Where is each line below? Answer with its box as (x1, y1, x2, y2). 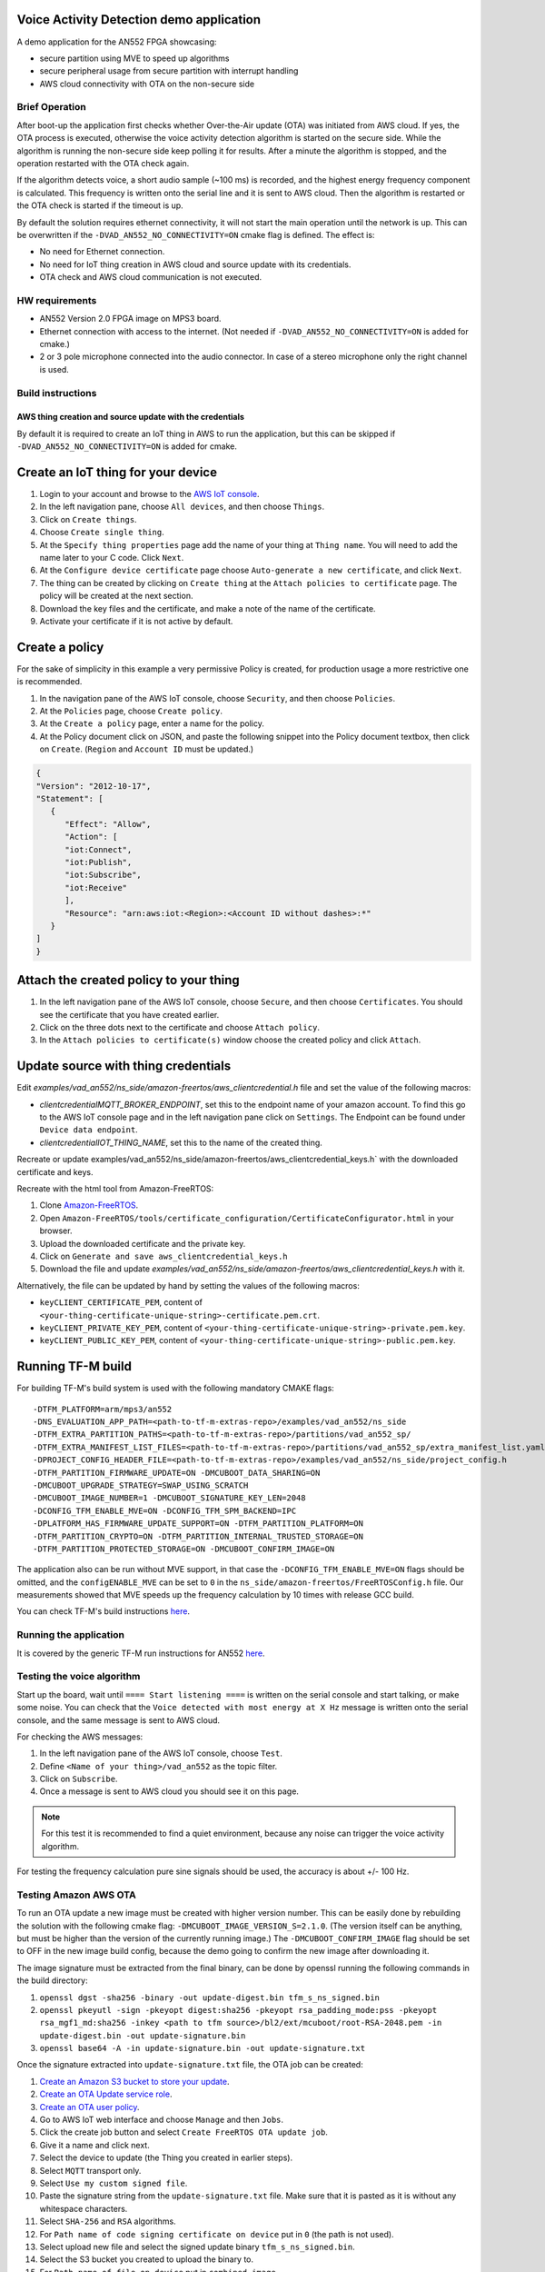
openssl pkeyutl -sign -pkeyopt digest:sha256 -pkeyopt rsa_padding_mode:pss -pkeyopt (39, 2005, 438, 2015)
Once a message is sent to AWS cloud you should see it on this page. (39, 1786, 300, 1797)
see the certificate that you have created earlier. (39, 1009, 220, 1020)
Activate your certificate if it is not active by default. (39, 615, 233, 626)
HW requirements (16, 294, 97, 306)
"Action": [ (64, 832, 118, 842)
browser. (39, 1225, 73, 1236)
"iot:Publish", (64, 857, 133, 867)
